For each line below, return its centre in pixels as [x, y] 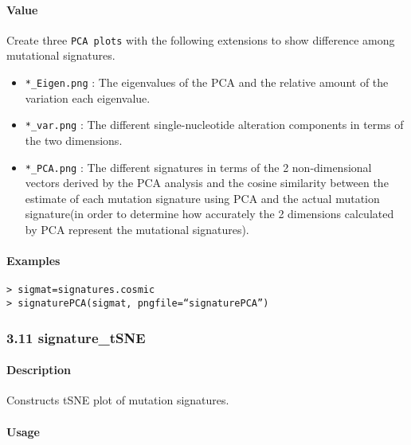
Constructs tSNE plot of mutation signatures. [118, 400]
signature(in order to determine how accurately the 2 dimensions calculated [209, 214]
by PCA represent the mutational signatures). [137, 229]
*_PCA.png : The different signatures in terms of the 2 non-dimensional [198, 167]
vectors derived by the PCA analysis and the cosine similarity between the [207, 183]
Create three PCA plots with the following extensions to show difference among [201, 39]
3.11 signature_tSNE [76, 337]
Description [39, 370]
